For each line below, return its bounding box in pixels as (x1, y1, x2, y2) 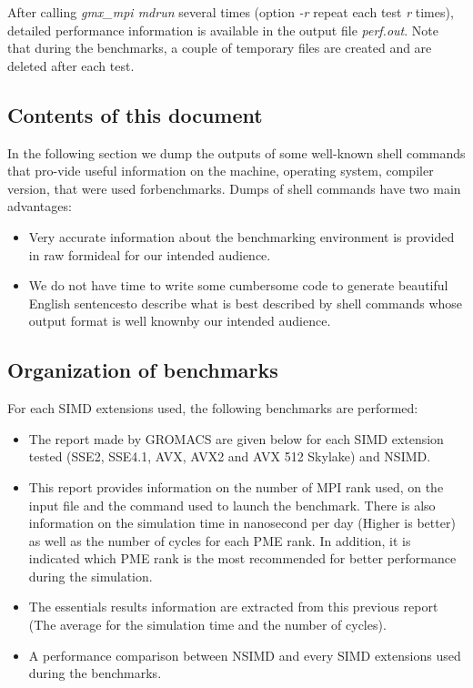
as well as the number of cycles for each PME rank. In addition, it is (28, 531, 411, 550)
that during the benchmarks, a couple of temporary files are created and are (7, 38, 432, 57)
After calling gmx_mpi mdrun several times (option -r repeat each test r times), (7, 3, 454, 21)
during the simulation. (28, 566, 153, 585)
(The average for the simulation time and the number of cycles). (28, 615, 387, 634)
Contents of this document (7, 100, 263, 128)
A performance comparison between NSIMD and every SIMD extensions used (28, 645, 461, 664)
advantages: (7, 197, 72, 216)
